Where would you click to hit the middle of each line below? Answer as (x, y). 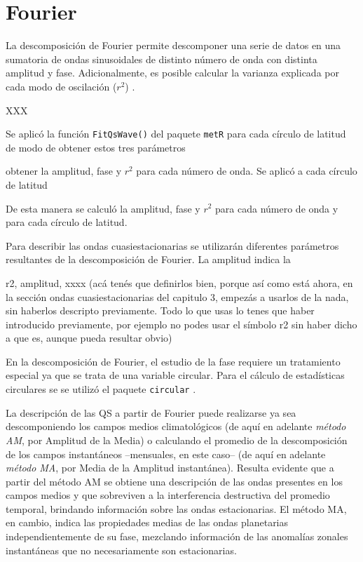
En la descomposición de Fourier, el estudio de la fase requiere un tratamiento (173, 361)
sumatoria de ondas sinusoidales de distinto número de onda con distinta (162, 59)
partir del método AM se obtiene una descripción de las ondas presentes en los (174, 481)
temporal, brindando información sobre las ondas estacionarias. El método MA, (176, 508)
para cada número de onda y (277, 208)
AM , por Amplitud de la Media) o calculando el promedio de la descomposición (177, 440)
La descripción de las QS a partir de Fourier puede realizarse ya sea (151, 412)
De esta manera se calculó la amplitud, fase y (103, 208)
